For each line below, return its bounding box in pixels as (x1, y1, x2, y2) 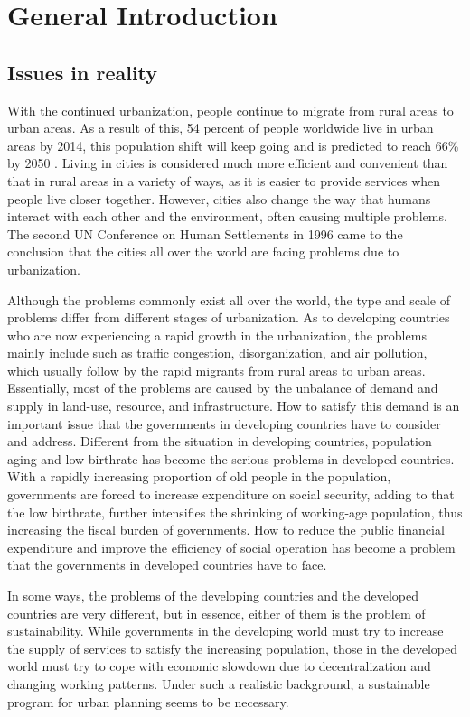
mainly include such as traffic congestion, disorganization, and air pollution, (7, 343, 428, 362)
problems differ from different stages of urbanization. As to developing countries (7, 308, 450, 327)
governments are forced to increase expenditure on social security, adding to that (7, 485, 455, 504)
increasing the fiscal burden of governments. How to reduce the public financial (7, 520, 445, 539)
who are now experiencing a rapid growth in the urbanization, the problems (7, 325, 427, 344)
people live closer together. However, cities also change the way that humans (7, 189, 431, 208)
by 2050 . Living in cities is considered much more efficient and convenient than (7, 154, 448, 172)
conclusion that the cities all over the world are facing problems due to (7, 242, 399, 261)
